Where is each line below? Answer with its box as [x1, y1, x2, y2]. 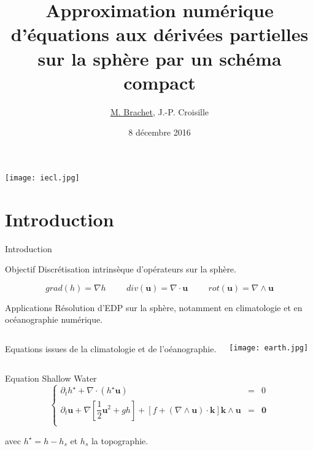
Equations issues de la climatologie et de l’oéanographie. [5, 342, 217, 355]
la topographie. [91, 434, 149, 447]
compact [123, 69, 196, 94]
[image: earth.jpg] [229, 344, 309, 353]
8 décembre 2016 [128, 126, 191, 139]
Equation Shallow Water [5, 371, 97, 384]
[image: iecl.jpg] [5, 173, 80, 182]
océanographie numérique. [5, 313, 103, 326]
